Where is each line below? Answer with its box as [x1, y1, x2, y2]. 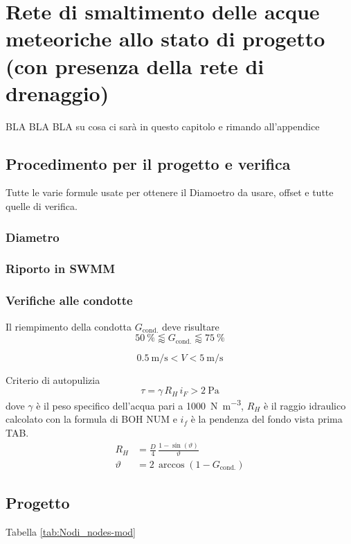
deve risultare [162, 319, 219, 333]
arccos [159, 459, 185, 470]
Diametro [6, 228, 60, 245]
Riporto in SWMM [6, 260, 116, 277]
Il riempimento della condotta [6, 319, 132, 333]
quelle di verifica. [6, 199, 78, 213]
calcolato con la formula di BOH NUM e [6, 412, 177, 426]
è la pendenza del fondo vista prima [190, 412, 343, 426]
